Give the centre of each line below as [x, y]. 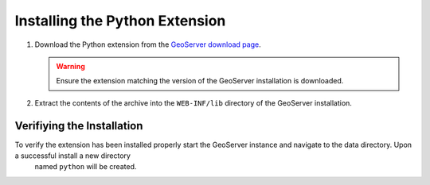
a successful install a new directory [73, 156]
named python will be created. [86, 167]
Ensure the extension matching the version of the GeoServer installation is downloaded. [200, 81]
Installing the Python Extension [120, 21]
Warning [70, 66]
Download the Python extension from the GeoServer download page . [148, 44]
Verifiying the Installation [79, 126]
